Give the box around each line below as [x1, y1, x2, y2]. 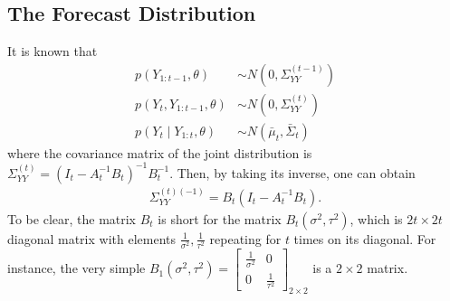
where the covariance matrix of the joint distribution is [7, 143, 312, 162]
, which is [349, 209, 403, 228]
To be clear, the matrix [7, 209, 137, 228]
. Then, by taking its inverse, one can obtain [169, 163, 416, 182]
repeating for [209, 229, 282, 248]
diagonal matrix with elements [7, 229, 177, 248]
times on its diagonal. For [293, 229, 436, 248]
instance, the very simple [7, 259, 146, 277]
